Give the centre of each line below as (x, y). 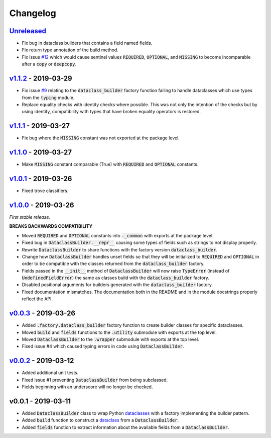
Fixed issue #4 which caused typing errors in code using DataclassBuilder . (103, 346)
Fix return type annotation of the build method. (70, 50)
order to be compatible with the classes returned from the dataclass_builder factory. (113, 264)
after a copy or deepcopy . (49, 64)
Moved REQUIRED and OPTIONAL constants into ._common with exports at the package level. (118, 235)
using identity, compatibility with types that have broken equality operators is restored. (111, 112)
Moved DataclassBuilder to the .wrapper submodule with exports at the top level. (110, 339)
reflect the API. (37, 299)
